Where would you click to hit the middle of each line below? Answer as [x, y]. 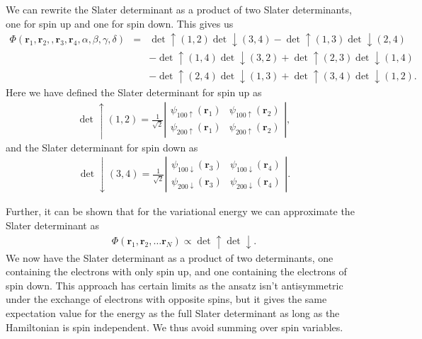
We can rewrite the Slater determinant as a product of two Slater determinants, [179, 9]
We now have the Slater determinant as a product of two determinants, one [170, 257]
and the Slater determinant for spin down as [102, 147]
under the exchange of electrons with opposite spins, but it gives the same [166, 299]
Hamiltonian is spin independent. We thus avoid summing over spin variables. [175, 327]
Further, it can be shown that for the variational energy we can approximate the [180, 211]
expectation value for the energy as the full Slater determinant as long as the [173, 313]
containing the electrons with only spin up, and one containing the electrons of [176, 271]
